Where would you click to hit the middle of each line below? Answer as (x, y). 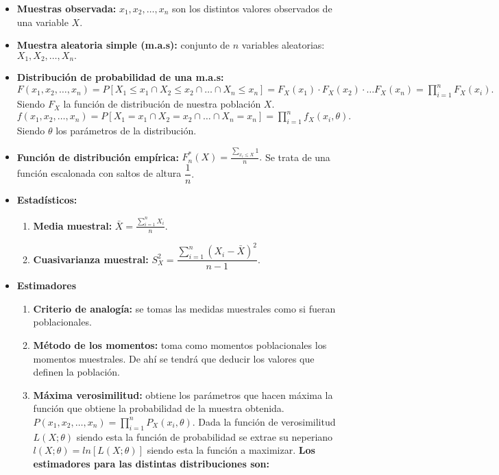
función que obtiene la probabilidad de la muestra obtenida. (159, 408)
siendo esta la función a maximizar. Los (231, 450)
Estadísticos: (47, 200)
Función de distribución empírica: (98, 157)
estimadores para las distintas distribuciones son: (151, 463)
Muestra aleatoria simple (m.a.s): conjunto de (123, 45)
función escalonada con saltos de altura (99, 173)
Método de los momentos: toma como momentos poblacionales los (180, 344)
